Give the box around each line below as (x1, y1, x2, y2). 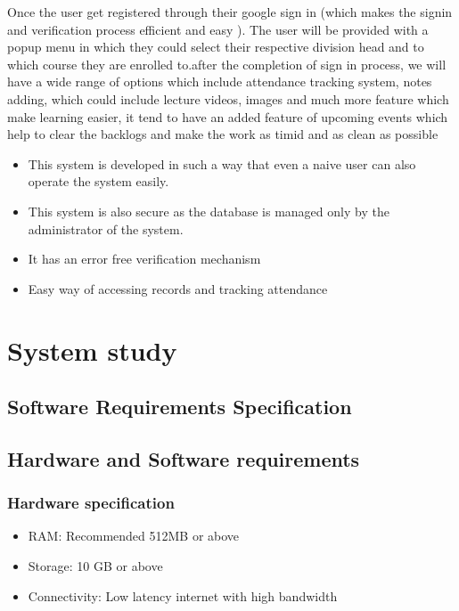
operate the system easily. (28, 172, 169, 191)
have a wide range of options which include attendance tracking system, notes (7, 72, 432, 91)
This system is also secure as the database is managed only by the (28, 201, 389, 220)
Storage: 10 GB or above (28, 557, 163, 575)
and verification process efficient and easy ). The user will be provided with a (7, 20, 429, 38)
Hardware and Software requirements (7, 444, 360, 472)
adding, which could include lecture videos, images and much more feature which (7, 89, 449, 108)
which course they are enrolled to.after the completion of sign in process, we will (7, 54, 447, 73)
